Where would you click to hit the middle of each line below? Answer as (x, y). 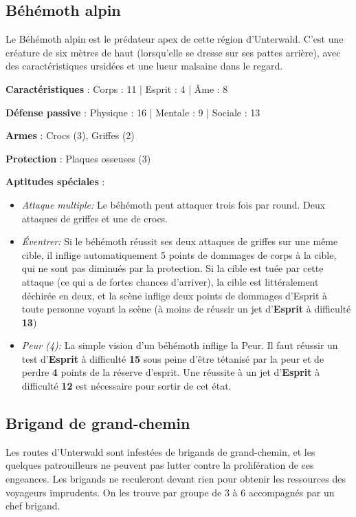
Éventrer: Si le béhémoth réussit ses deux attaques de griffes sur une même (180, 241)
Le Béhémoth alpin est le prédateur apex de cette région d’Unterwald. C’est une (175, 39)
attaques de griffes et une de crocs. (95, 218)
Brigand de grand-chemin (98, 423)
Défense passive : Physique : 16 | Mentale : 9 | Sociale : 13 (133, 112)
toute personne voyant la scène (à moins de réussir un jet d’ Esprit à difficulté (186, 309)
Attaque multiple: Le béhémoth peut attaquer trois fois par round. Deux (174, 204)
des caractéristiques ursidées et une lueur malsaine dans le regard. (144, 66)
